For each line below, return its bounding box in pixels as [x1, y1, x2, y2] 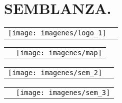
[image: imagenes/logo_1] [8, 29, 106, 37]
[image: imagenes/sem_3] [16, 89, 110, 97]
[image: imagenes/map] [16, 49, 102, 57]
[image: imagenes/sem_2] [8, 69, 102, 77]
